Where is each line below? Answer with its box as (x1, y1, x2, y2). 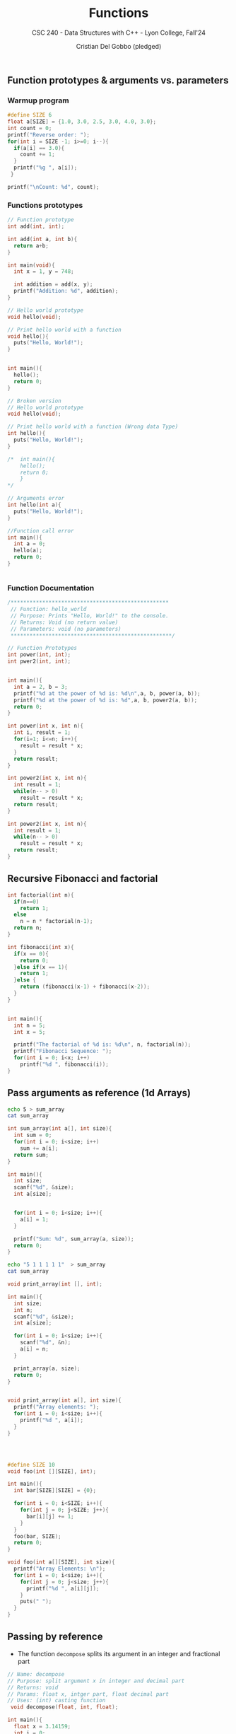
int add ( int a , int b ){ (7, 235, 78, 243)
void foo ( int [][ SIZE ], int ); (7, 1467, 97, 1475)
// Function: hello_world (10, 606, 87, 613)
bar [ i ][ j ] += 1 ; (25, 1513, 74, 1520)
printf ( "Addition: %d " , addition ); (13, 288, 119, 295)
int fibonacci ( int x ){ (7, 943, 74, 950)
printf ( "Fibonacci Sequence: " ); (13, 1048, 112, 1055)
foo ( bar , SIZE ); (13, 1532, 61, 1540)
